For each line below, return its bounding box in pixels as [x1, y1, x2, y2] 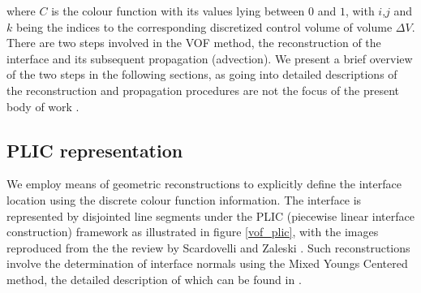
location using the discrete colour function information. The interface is [6, 191, 362, 208]
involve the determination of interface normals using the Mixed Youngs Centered [6, 255, 408, 272]
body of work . [6, 97, 79, 114]
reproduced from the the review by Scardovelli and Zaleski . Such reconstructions [6, 239, 410, 256]
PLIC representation [6, 137, 183, 162]
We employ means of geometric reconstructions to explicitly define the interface [6, 175, 402, 192]
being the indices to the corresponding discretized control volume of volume [15, 18, 393, 35]
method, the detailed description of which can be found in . [6, 270, 302, 287]
